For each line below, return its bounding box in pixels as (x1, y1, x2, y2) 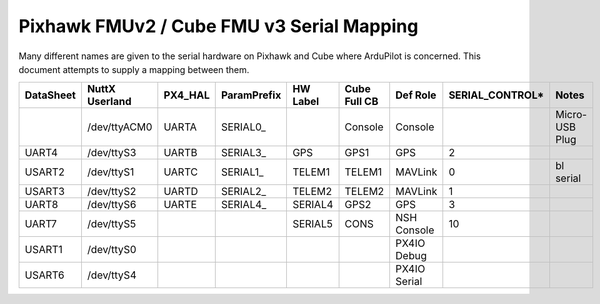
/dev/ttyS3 (86, 146, 137, 160)
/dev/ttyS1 (86, 165, 135, 179)
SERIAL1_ (220, 165, 264, 179)
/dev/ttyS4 (86, 268, 137, 282)
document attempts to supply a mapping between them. (18, 63, 250, 75)
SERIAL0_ (220, 120, 267, 134)
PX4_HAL (163, 88, 210, 102)
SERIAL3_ (220, 146, 267, 160)
